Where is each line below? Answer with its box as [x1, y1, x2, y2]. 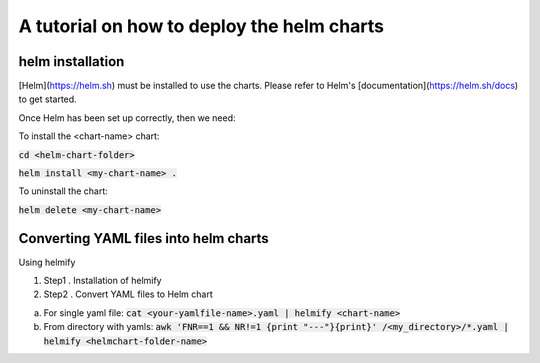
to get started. [18, 93, 77, 105]
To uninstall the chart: [18, 185, 109, 197]
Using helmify [18, 256, 76, 268]
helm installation [18, 53, 125, 70]
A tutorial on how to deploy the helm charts [18, 15, 385, 37]
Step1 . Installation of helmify [43, 275, 162, 287]
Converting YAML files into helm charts [18, 230, 269, 247]
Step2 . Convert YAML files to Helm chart [43, 288, 214, 300]
